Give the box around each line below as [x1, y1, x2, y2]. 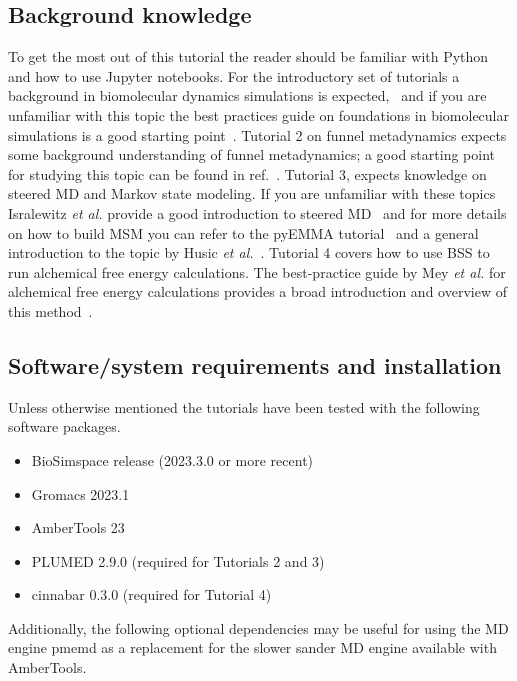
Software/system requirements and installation [8, 349, 502, 380]
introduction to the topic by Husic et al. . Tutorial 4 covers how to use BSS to [8, 242, 490, 263]
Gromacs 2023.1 [31, 483, 130, 504]
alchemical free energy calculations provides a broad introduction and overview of [8, 281, 507, 302]
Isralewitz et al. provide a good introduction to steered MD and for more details [8, 202, 507, 223]
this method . [8, 300, 93, 321]
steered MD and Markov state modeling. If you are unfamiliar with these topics [8, 183, 496, 204]
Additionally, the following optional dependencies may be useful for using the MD [8, 617, 509, 638]
